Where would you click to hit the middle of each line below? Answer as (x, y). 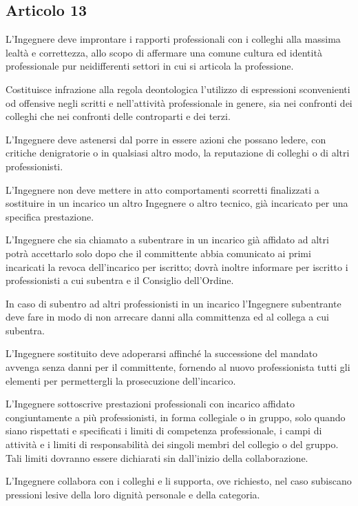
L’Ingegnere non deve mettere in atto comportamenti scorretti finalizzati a (162, 189)
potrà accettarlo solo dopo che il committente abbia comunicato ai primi (158, 253)
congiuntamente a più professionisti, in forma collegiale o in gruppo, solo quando (176, 417)
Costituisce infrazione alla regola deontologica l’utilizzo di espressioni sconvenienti (178, 89)
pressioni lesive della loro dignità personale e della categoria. (133, 494)
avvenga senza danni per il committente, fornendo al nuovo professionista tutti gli (178, 367)
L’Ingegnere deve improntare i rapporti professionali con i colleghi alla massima (173, 39)
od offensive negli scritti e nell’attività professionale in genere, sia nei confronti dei (179, 102)
